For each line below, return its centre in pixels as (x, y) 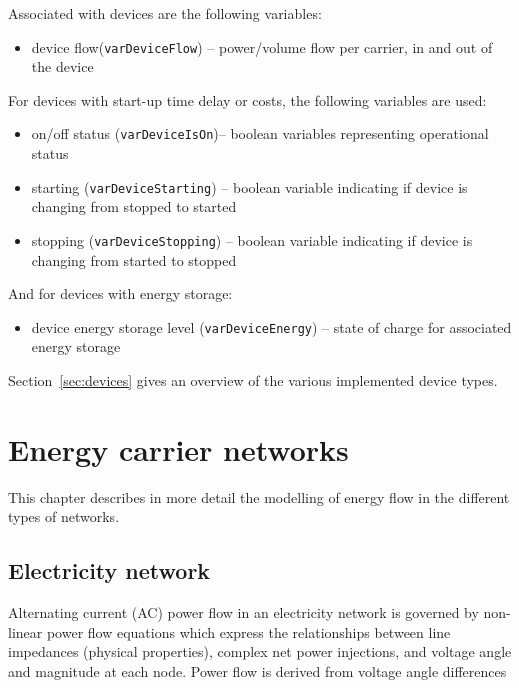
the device (62, 66)
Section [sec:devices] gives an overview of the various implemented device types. (253, 380)
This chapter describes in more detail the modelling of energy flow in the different (259, 496)
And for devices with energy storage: (120, 293)
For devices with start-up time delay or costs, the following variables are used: (247, 99)
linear (25, 631)
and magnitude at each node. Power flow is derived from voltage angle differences (257, 670)
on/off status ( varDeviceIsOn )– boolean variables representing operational (260, 133)
